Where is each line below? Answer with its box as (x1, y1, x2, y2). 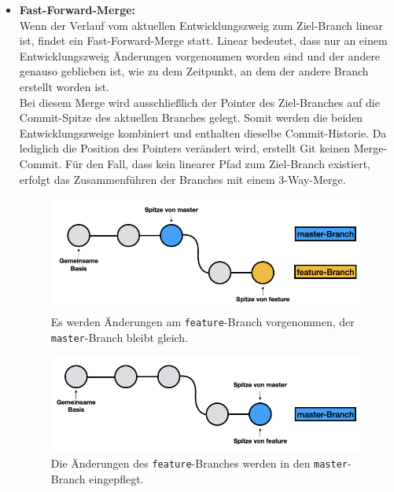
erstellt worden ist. (19, 78, 109, 94)
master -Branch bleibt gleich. (50, 329, 189, 345)
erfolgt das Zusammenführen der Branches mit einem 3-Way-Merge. (19, 171, 346, 187)
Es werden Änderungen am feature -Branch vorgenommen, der (50, 314, 355, 330)
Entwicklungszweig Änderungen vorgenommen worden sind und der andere (19, 47, 381, 64)
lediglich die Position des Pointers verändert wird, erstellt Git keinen (19, 140, 351, 156)
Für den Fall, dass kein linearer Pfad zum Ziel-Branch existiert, (65, 155, 370, 171)
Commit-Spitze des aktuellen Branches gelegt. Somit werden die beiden (19, 109, 363, 126)
